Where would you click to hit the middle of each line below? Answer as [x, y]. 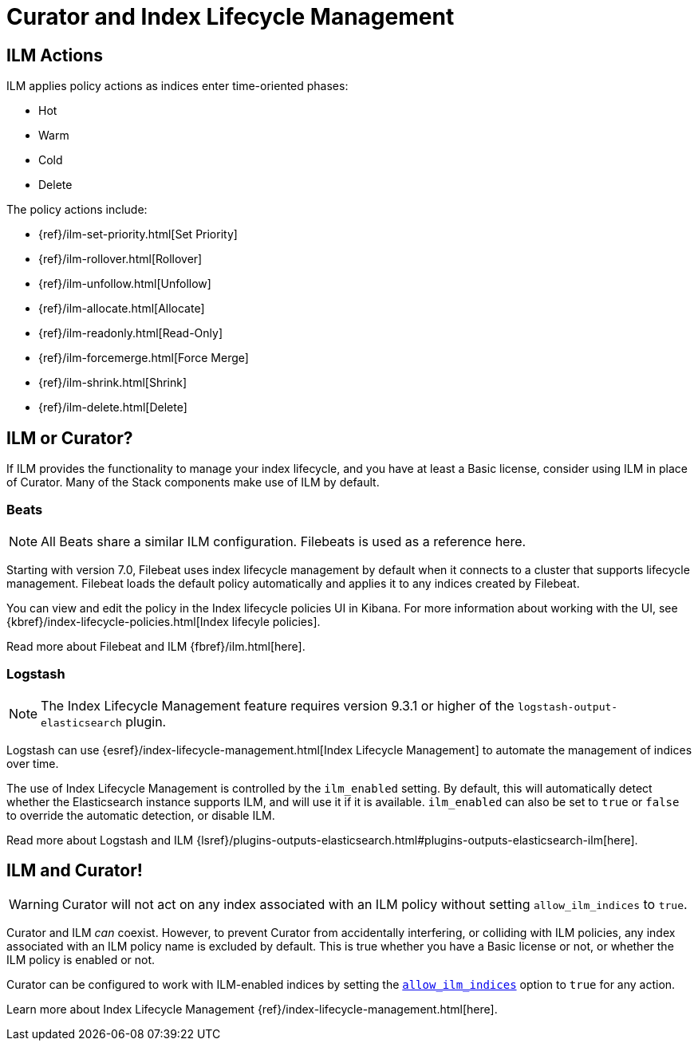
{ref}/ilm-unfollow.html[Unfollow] [125, 284]
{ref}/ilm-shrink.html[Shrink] [113, 383]
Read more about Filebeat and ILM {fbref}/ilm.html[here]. [156, 646]
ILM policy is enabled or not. [81, 960]
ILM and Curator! [75, 870]
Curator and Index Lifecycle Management [231, 17]
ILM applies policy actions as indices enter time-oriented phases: [177, 86]
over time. [33, 763]
